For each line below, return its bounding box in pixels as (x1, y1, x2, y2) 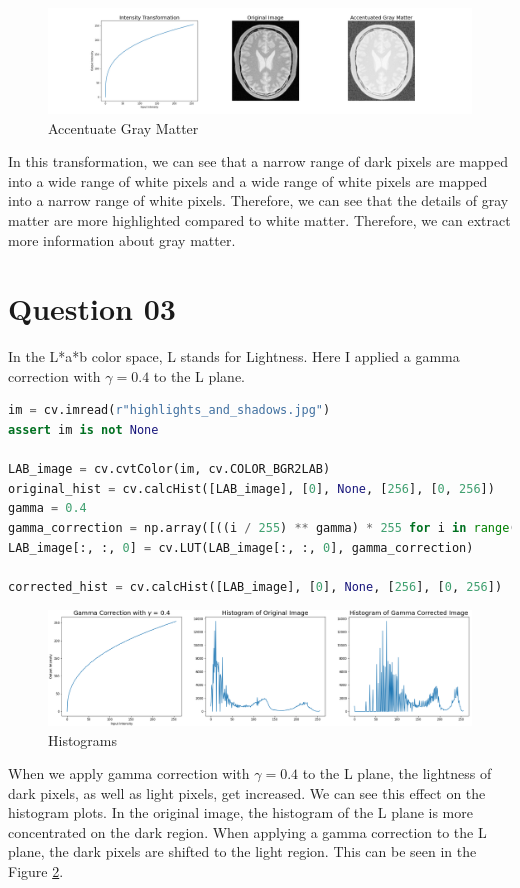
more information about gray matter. (8, 229, 236, 250)
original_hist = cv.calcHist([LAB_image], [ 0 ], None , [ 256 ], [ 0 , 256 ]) (8, 481, 495, 496)
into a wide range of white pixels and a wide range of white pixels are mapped (8, 170, 488, 191)
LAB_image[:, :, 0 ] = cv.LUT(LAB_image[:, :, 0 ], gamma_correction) (8, 540, 474, 555)
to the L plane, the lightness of (302, 763, 492, 784)
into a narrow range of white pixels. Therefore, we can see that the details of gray (8, 190, 509, 211)
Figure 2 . (8, 861, 64, 882)
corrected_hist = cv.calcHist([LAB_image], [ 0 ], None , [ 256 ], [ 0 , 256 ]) (8, 579, 503, 594)
